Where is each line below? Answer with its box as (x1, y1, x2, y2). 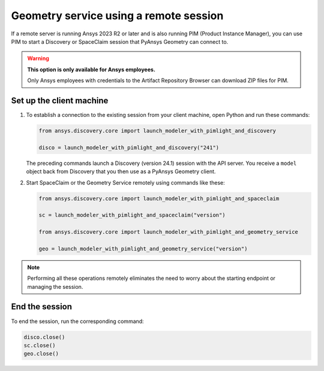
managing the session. (27, 283, 83, 290)
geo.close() (23, 351, 59, 357)
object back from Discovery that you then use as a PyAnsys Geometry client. (26, 168, 216, 175)
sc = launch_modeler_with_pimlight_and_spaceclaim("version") (38, 212, 226, 219)
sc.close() (23, 342, 56, 349)
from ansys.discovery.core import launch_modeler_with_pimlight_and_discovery (38, 128, 276, 134)
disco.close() (23, 333, 65, 340)
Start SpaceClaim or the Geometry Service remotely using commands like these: (26, 179, 225, 186)
